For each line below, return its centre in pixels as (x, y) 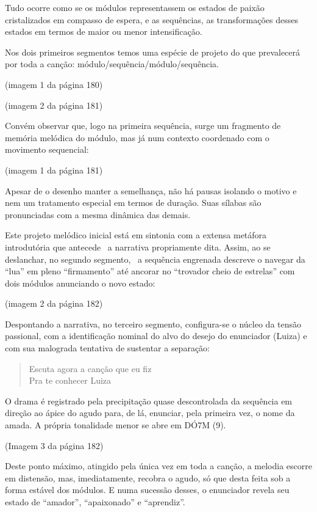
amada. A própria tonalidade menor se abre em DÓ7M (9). (116, 425)
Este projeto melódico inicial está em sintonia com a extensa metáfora (136, 235)
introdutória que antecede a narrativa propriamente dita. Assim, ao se (138, 247)
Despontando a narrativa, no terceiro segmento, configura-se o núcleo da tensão (153, 324)
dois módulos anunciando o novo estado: (80, 283)
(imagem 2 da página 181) (54, 105)
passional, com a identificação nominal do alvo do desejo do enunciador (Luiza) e (156, 336)
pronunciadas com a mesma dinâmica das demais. (98, 214)
